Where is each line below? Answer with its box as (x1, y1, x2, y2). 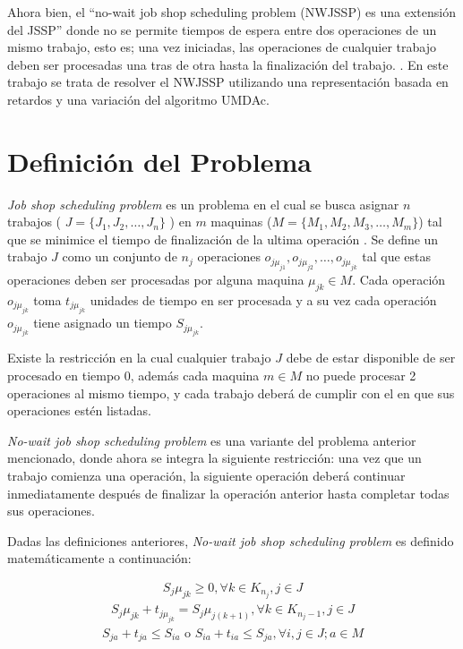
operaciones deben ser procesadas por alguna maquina (7, 269, 304, 288)
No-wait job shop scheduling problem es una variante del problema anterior (7, 431, 416, 449)
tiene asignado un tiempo (33, 313, 172, 332)
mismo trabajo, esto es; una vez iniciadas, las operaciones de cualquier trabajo (7, 38, 436, 56)
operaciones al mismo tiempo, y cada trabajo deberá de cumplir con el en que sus (7, 383, 455, 402)
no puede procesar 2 (305, 366, 416, 385)
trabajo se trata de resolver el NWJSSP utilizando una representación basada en (7, 73, 449, 91)
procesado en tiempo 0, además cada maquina (7, 366, 260, 385)
